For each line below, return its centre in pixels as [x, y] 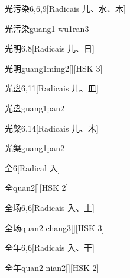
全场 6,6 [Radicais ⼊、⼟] [50, 207]
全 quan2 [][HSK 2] [37, 188]
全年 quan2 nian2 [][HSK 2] [52, 267]
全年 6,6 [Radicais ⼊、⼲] [50, 247]
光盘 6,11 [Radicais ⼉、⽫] [52, 88]
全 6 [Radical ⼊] [32, 167]
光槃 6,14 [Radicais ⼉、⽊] [52, 128]
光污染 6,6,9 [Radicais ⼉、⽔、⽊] [65, 8]
